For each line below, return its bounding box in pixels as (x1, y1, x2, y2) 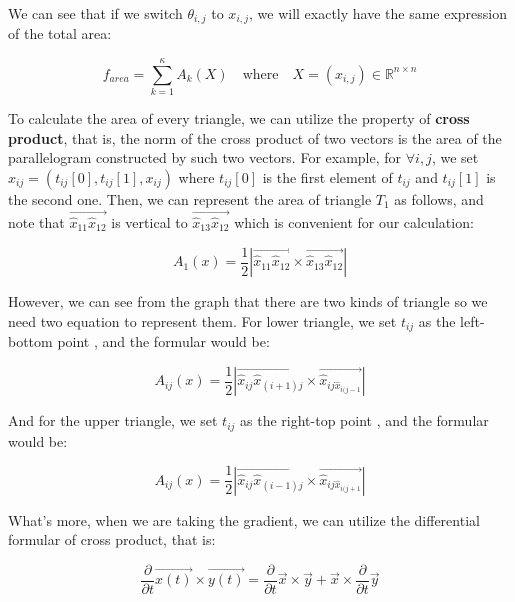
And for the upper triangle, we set (8, 410, 218, 431)
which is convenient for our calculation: (234, 211, 474, 232)
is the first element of (262, 166, 393, 187)
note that (8, 211, 65, 232)
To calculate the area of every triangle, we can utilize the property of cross (8, 108, 470, 129)
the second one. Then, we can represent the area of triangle (8, 188, 372, 209)
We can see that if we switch (8, 3, 183, 23)
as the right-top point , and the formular (240, 410, 489, 431)
